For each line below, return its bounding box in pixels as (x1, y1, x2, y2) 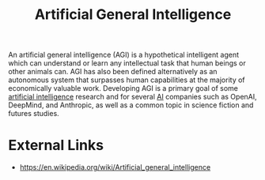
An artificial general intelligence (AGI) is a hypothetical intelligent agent (8, 50, 240, 60)
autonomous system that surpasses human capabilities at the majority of (8, 75, 245, 84)
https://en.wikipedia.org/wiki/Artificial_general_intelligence (19, 163, 211, 172)
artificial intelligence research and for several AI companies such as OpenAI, (8, 92, 257, 102)
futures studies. (8, 109, 59, 118)
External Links (8, 137, 104, 155)
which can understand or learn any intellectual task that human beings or (8, 58, 247, 68)
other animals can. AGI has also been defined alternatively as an (8, 67, 218, 77)
